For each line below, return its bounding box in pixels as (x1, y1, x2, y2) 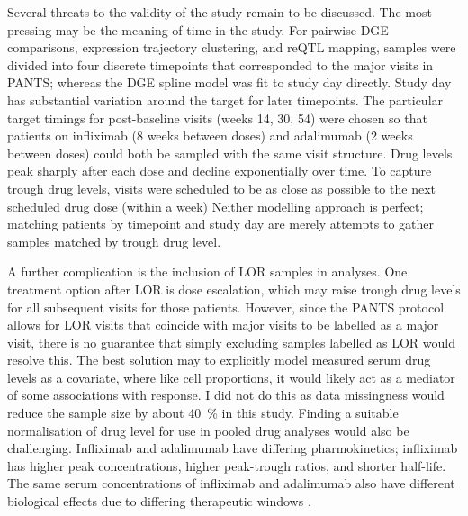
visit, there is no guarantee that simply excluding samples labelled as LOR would (7, 332, 455, 351)
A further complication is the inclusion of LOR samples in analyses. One (7, 262, 408, 281)
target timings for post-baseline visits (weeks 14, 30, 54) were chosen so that (7, 108, 427, 127)
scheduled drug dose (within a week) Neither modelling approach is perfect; (7, 196, 424, 215)
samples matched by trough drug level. (7, 231, 221, 250)
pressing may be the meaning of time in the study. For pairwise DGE (7, 20, 389, 39)
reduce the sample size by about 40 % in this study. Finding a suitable (7, 403, 399, 422)
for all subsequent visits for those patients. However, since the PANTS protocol (7, 297, 445, 316)
